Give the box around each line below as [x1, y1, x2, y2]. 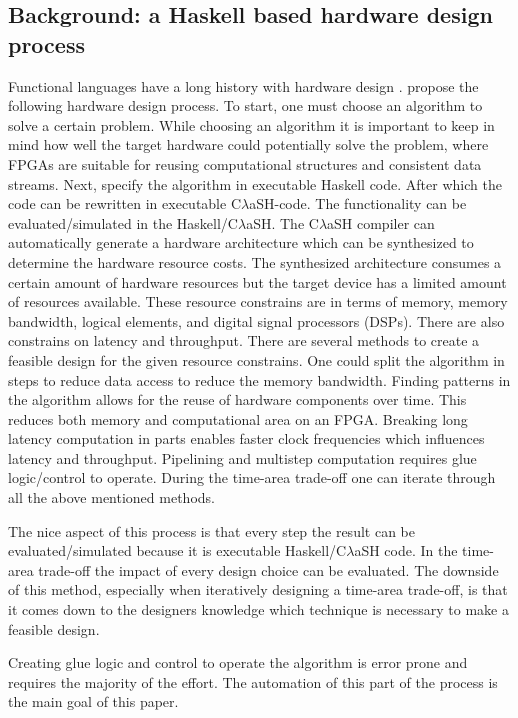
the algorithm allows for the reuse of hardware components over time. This [8, 389, 467, 410]
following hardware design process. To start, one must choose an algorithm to [8, 95, 483, 116]
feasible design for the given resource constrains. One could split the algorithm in [8, 349, 505, 370]
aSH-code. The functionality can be [249, 193, 467, 214]
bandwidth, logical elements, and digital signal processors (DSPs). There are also [8, 310, 505, 331]
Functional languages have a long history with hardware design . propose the [8, 75, 479, 96]
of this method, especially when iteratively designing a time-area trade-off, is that [8, 579, 508, 600]
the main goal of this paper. [8, 691, 179, 712]
